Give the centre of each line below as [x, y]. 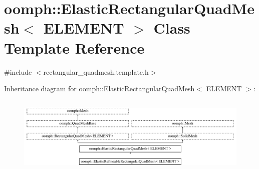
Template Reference [74, 47]
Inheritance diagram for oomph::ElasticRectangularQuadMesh [99, 89]
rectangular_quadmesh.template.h [96, 71]
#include [18, 71]
